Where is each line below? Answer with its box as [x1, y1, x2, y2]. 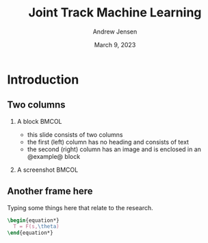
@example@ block [27, 152, 81, 160]
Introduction [7, 72, 79, 87]
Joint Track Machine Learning [28, 5, 202, 21]
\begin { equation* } [7, 217, 60, 224]
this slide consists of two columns [27, 130, 123, 138]
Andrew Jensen [92, 27, 138, 36]
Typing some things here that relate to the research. [7, 203, 154, 212]
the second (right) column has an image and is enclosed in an [27, 145, 202, 153]
